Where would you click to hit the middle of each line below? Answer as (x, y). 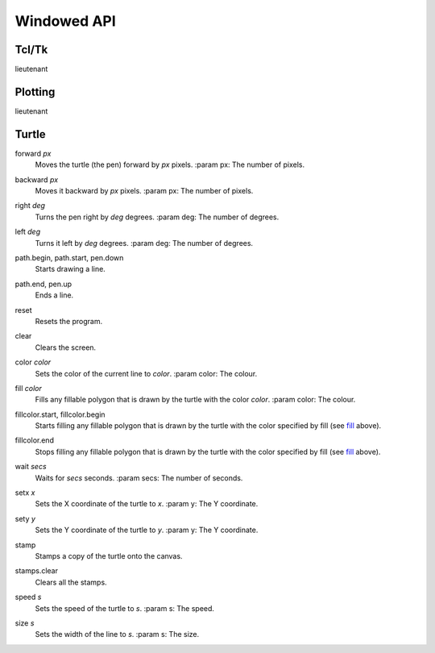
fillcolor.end (34, 440)
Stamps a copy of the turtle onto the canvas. (109, 555)
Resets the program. (69, 321)
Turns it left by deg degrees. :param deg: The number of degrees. (144, 243)
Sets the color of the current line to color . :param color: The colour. (146, 373)
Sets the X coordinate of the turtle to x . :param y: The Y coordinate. (147, 504)
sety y (25, 518)
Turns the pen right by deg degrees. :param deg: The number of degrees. (157, 217)
